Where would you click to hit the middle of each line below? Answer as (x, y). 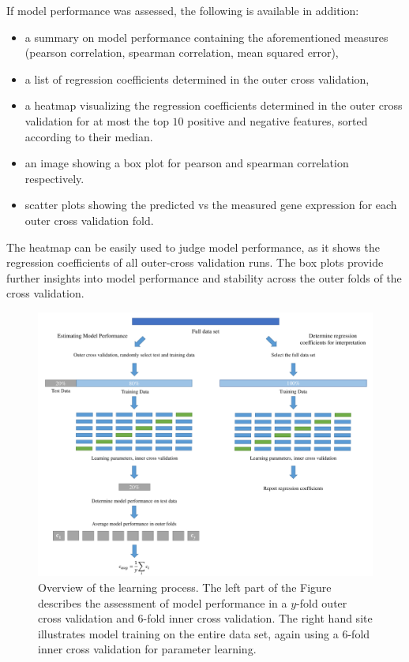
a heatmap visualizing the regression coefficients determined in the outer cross (214, 105)
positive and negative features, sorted (278, 120)
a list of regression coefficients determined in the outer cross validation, (197, 79)
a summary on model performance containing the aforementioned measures (206, 37)
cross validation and (86, 618)
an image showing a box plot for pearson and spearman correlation (187, 163)
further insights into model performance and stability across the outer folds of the (204, 277)
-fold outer (322, 602)
